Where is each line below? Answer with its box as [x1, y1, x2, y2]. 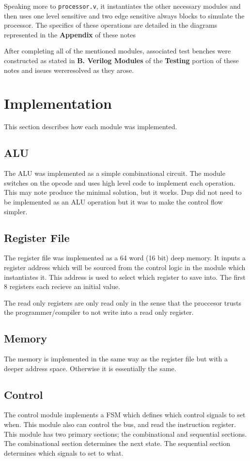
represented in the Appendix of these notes [4, 29, 136, 39]
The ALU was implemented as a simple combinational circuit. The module [4, 168, 225, 178]
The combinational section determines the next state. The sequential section [4, 438, 231, 448]
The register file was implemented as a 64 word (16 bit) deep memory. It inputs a [4, 253, 246, 263]
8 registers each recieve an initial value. [4, 281, 120, 291]
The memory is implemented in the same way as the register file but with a [4, 354, 228, 364]
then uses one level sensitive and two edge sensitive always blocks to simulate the [4, 10, 245, 20]
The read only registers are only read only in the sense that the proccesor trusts [4, 297, 242, 307]
